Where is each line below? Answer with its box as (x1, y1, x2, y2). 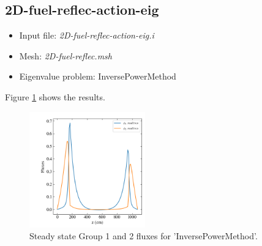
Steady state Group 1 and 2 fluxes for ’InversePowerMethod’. (29, 229, 258, 242)
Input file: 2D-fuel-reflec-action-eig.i (19, 29, 154, 42)
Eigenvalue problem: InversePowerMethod (19, 70, 176, 83)
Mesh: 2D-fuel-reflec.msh (19, 49, 112, 62)
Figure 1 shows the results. (5, 90, 105, 103)
